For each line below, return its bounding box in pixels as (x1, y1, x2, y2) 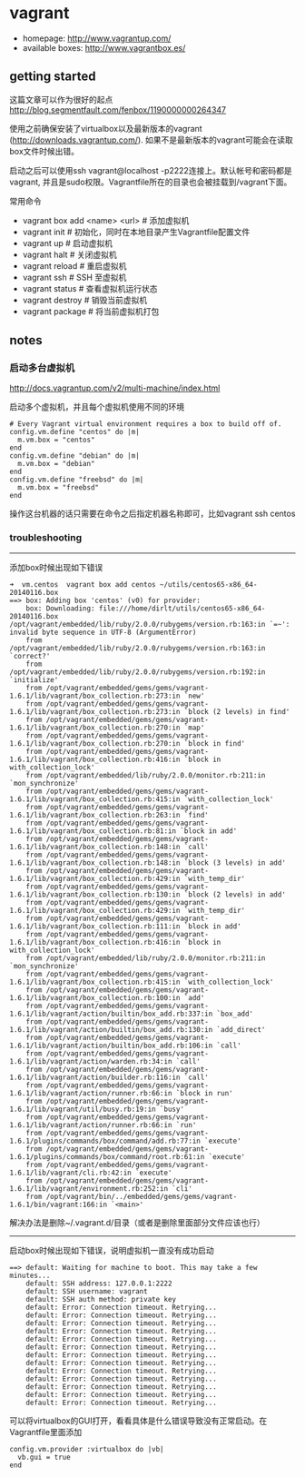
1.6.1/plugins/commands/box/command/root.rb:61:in (9, 1152, 205, 1161)
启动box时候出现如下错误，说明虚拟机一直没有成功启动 (9, 1244, 215, 1255)
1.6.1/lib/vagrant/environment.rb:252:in (9, 1184, 169, 1193)
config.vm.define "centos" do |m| (9, 428, 141, 437)
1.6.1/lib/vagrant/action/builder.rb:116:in (9, 1073, 181, 1082)
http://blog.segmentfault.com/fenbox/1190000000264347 (9, 104, 227, 115)
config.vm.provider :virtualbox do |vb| (9, 1444, 165, 1453)
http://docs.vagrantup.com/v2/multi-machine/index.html (9, 382, 221, 393)
